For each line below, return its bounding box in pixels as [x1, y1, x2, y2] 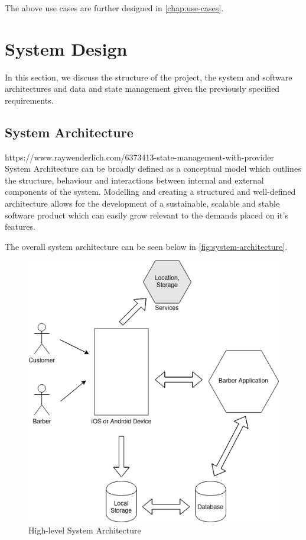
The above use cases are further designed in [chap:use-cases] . [5, 2, 224, 14]
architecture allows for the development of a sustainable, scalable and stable [5, 197, 280, 210]
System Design [5, 36, 128, 60]
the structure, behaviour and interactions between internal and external [5, 173, 264, 186]
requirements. [5, 94, 54, 106]
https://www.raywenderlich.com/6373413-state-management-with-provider [5, 150, 275, 163]
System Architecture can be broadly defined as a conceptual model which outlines [5, 162, 301, 175]
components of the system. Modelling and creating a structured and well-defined [5, 185, 296, 198]
